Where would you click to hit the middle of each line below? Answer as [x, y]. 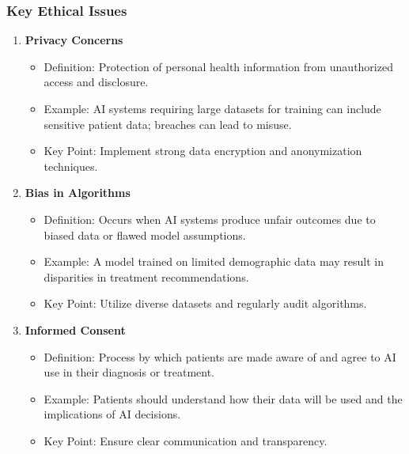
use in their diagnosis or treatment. [129, 372]
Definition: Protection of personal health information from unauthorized [218, 66]
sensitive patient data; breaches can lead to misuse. [168, 124]
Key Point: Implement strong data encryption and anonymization [203, 151]
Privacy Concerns [74, 40]
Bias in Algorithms [78, 193]
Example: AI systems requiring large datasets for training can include [212, 108]
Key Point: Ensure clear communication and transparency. [186, 440]
